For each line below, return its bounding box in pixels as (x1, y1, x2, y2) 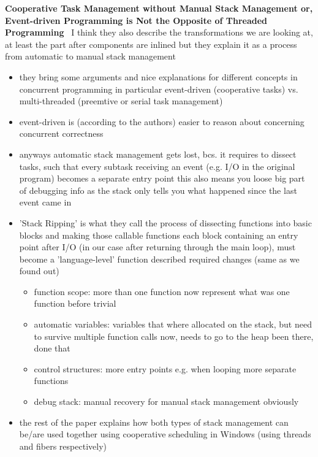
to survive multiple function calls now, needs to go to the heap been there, (34, 329, 314, 342)
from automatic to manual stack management (5, 50, 176, 63)
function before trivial (34, 297, 116, 310)
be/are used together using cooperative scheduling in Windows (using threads (19, 428, 311, 440)
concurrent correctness (19, 127, 104, 140)
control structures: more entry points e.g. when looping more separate (34, 362, 297, 375)
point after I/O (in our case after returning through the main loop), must (19, 240, 296, 253)
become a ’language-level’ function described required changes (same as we (19, 252, 300, 265)
